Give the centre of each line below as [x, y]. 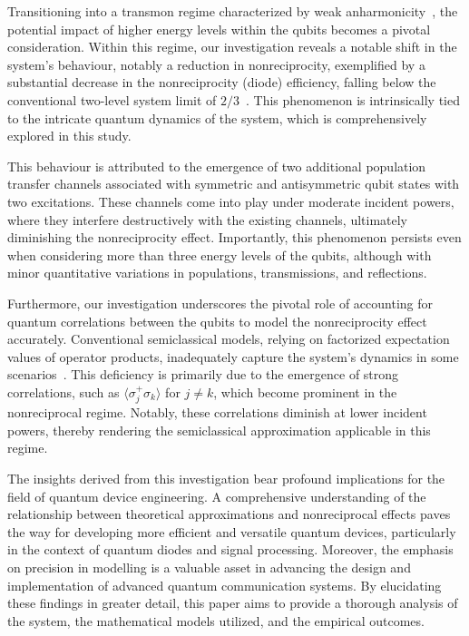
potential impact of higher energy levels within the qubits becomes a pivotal [219, 29]
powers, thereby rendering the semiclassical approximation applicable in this [219, 430]
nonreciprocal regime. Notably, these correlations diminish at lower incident [217, 412]
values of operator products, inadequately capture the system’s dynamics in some [233, 356]
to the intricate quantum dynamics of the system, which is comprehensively [217, 117]
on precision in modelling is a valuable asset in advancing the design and [209, 568]
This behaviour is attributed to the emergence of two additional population [217, 166]
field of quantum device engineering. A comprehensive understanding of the [217, 496]
